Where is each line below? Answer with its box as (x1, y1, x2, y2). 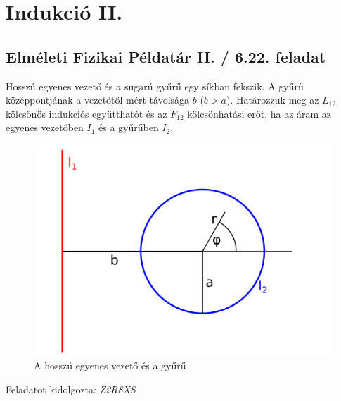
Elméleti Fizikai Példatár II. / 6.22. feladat (6, 45, 326, 67)
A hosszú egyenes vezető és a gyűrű (34, 358, 186, 373)
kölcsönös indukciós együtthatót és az (6, 106, 167, 121)
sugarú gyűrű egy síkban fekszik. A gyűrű (124, 78, 304, 93)
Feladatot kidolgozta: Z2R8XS (6, 381, 136, 396)
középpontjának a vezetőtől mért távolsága (6, 92, 190, 107)
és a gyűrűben (98, 120, 159, 135)
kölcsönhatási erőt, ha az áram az (187, 106, 332, 121)
